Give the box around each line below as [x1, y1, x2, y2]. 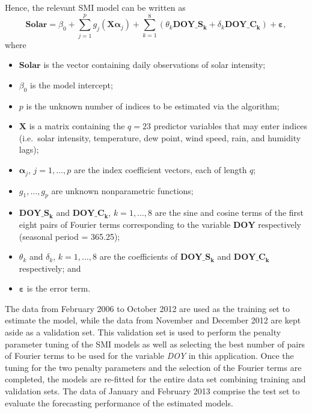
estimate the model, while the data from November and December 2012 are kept [5, 314, 301, 326]
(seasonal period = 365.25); [19, 230, 120, 242]
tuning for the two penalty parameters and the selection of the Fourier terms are [5, 361, 302, 373]
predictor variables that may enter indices [153, 120, 308, 132]
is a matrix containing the [29, 120, 125, 132]
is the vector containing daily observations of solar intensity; [43, 58, 266, 71]
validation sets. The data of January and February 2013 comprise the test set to [5, 385, 300, 397]
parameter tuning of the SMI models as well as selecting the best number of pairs [5, 337, 305, 350]
